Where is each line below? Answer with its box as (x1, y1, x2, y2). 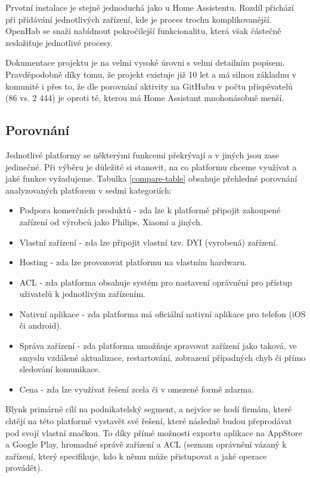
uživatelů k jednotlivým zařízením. (19, 287, 146, 300)
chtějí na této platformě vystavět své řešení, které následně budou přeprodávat (5, 415, 292, 427)
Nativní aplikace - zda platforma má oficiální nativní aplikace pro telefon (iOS (19, 307, 306, 320)
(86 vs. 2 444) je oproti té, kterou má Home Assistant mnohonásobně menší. (5, 91, 284, 104)
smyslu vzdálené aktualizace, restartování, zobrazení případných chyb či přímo (19, 351, 306, 363)
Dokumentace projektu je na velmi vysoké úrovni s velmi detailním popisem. (5, 56, 285, 69)
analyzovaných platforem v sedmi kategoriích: (5, 183, 172, 196)
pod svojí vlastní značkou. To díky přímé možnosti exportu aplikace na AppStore (5, 426, 302, 439)
